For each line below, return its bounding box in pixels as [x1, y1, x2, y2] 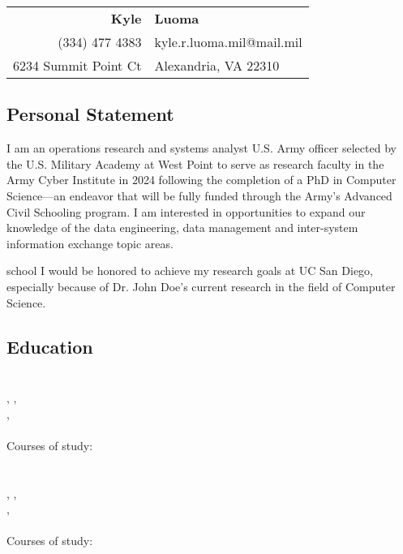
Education [6, 333, 93, 359]
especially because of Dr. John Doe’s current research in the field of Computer [6, 277, 396, 294]
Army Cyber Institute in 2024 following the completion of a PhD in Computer [6, 171, 397, 188]
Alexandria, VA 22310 [154, 56, 280, 75]
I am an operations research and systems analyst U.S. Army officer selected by [6, 140, 397, 157]
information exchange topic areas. [6, 234, 174, 251]
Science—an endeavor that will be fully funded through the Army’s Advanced [6, 187, 392, 204]
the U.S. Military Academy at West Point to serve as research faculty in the [6, 155, 384, 172]
